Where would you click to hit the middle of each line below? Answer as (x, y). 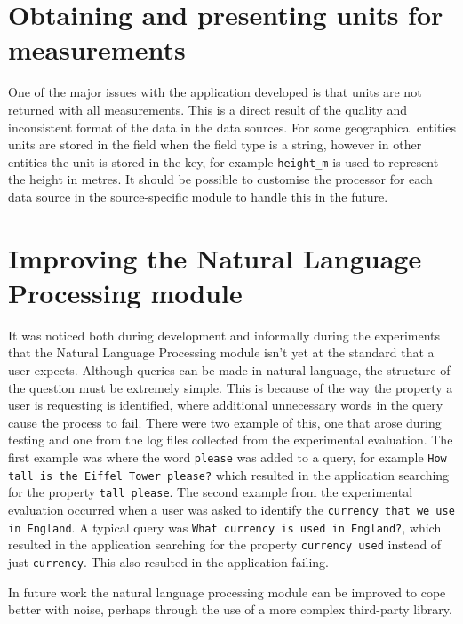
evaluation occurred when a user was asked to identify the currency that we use (231, 509)
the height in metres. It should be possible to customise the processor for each (220, 179)
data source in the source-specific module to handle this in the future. (198, 196)
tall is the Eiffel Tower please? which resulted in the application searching (229, 474)
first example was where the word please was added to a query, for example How (228, 457)
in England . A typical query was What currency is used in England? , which (225, 527)
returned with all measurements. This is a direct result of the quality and (208, 109)
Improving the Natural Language (215, 257)
